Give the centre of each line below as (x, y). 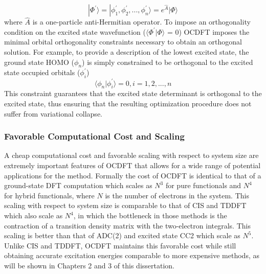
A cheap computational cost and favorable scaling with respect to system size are (131, 155)
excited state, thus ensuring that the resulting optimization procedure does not (128, 104)
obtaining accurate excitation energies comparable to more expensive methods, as (132, 255)
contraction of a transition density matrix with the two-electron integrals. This (127, 225)
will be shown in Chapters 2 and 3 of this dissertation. (89, 266)
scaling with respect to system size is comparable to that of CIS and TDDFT (125, 205)
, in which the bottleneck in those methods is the (150, 215)
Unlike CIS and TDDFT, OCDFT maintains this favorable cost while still (120, 245)
